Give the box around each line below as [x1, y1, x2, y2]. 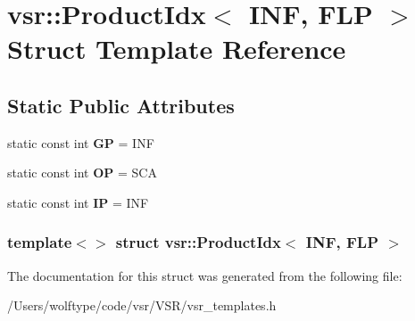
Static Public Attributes [7, 91, 235, 119]
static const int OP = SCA [7, 163, 157, 182]
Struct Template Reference [7, 30, 346, 67]
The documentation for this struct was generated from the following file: [7, 266, 403, 284]
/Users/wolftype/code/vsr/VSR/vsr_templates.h [7, 296, 277, 315]
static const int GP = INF [7, 133, 154, 152]
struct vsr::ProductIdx [115, 231, 281, 253]
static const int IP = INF [7, 193, 149, 211]
